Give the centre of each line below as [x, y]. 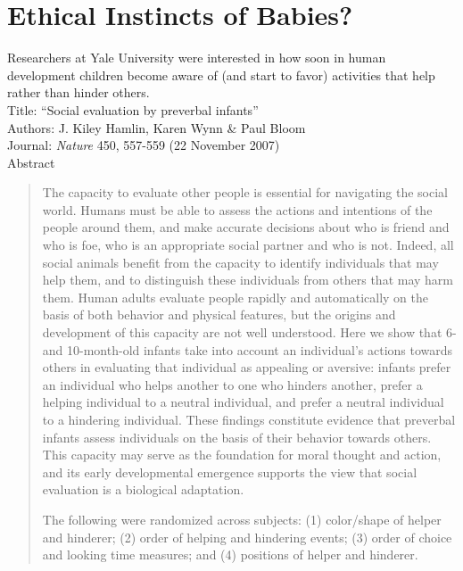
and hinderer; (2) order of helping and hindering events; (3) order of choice [247, 537]
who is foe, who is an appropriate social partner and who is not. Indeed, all [248, 245]
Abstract [31, 162]
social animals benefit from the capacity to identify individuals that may [240, 262]
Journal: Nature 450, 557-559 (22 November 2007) [144, 145]
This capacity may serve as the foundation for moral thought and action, [242, 455]
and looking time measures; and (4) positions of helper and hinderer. [230, 554]
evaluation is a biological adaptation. [143, 489]
